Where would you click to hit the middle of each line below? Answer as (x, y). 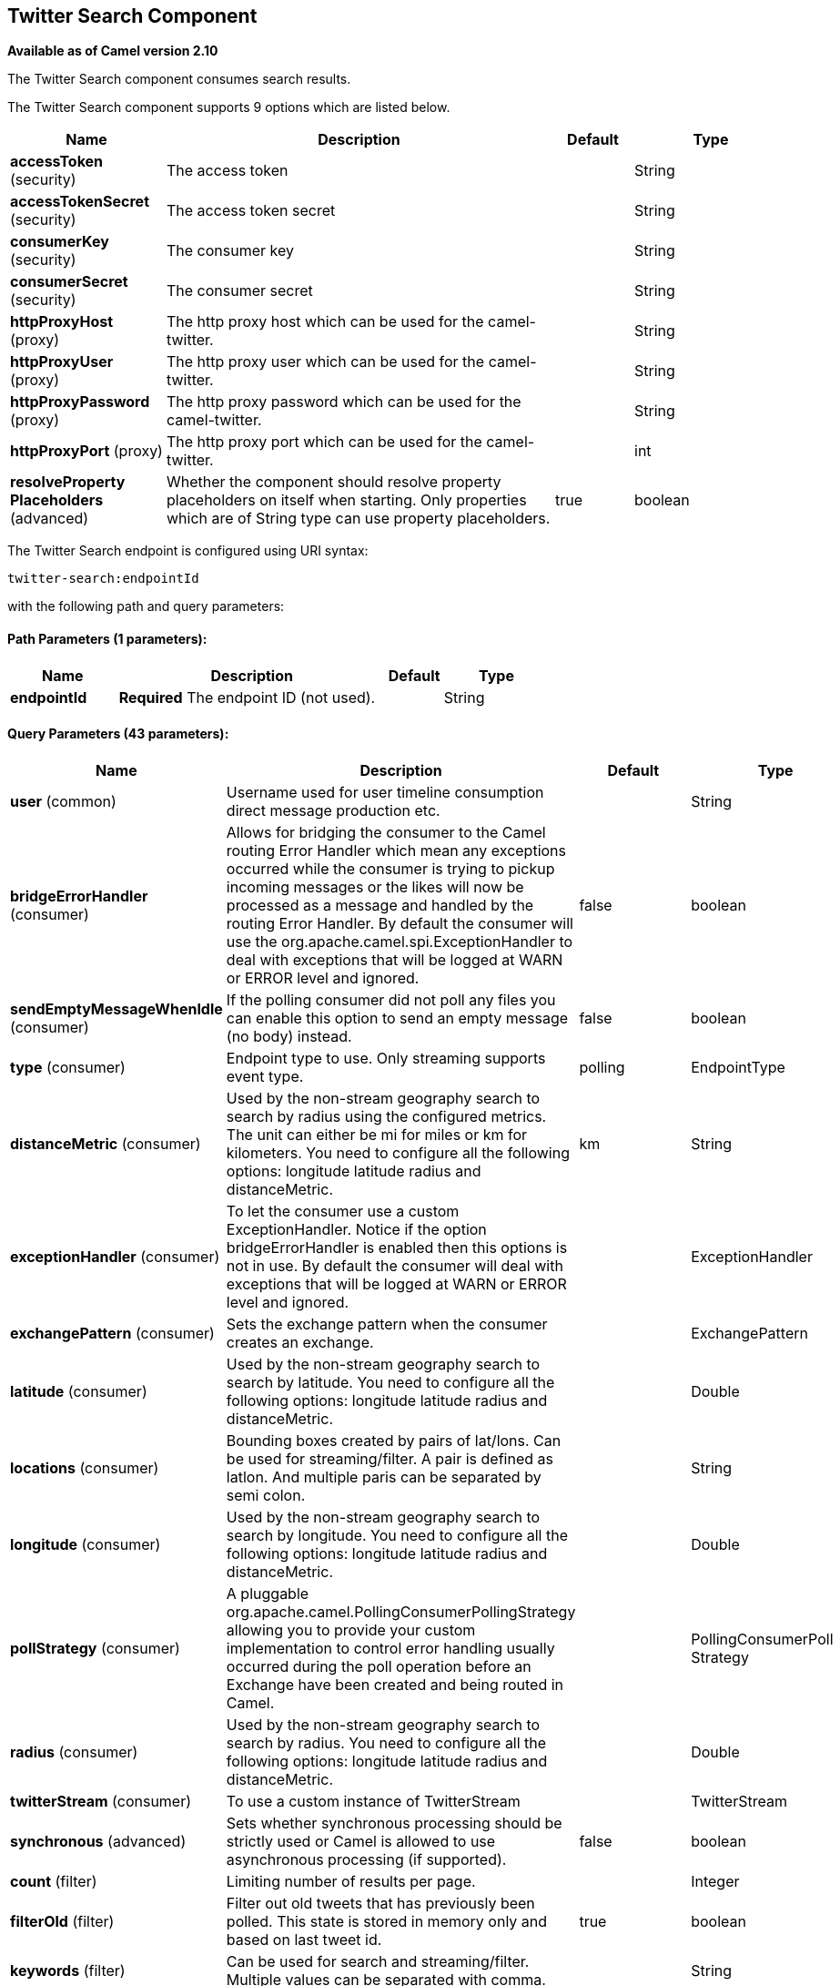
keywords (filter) (68, 1970)
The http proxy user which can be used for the (326, 362)
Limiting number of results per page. (351, 1881)
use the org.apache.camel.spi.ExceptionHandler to (400, 941)
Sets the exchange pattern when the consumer (387, 1324)
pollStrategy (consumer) (95, 1648)
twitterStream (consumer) (101, 1801)
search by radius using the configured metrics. (386, 1116)
